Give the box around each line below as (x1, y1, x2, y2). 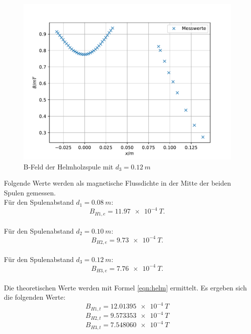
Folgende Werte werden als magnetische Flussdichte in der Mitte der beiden (4, 178, 231, 188)
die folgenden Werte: (4, 292, 66, 302)
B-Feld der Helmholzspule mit (23, 161, 114, 171)
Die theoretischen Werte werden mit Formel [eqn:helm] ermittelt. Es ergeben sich (4, 282, 247, 292)
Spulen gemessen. (4, 187, 56, 197)
